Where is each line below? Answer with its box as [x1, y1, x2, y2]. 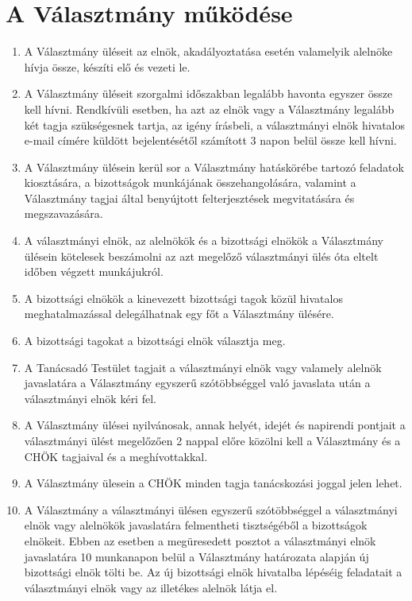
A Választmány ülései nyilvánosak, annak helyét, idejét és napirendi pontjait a [24, 417, 406, 433]
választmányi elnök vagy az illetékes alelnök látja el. [24, 579, 278, 595]
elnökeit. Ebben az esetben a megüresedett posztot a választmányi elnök [24, 532, 376, 549]
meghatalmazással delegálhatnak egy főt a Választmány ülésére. [24, 305, 334, 322]
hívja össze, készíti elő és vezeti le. [24, 58, 191, 75]
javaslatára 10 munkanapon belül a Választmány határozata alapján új [24, 548, 369, 564]
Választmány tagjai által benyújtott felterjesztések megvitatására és [24, 189, 355, 206]
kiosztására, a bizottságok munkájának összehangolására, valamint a [24, 174, 356, 191]
